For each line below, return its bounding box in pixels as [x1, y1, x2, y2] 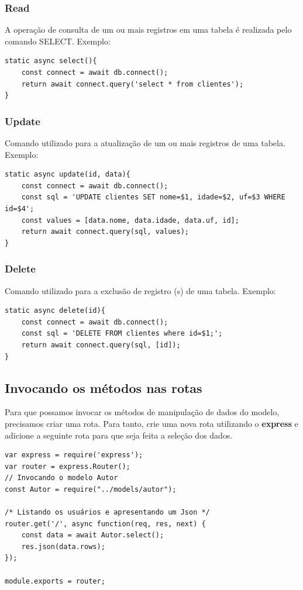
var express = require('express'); [5, 451, 143, 460]
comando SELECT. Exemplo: [5, 34, 111, 47]
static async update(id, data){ [5, 170, 130, 179]
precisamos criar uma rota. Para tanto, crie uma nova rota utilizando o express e [5, 417, 298, 429]
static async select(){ [5, 57, 97, 65]
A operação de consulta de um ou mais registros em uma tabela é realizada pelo [5, 23, 292, 36]
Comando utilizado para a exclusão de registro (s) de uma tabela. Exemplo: [5, 284, 276, 296]
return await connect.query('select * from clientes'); [21, 80, 244, 88]
